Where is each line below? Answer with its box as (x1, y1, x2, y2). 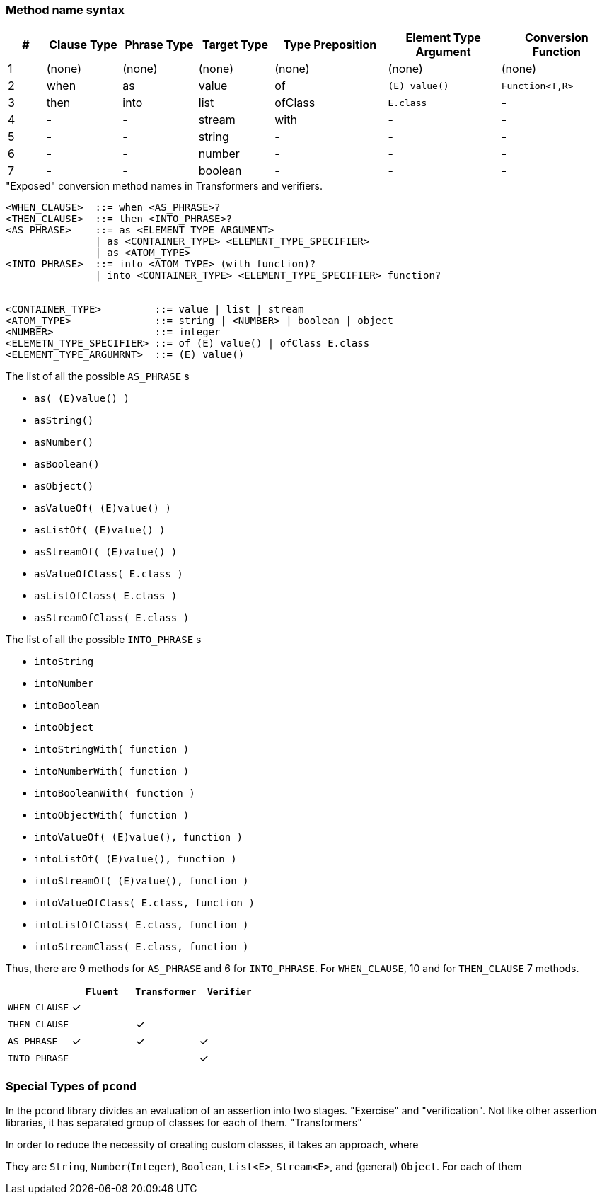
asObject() (34, 480, 94, 492)
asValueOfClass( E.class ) (34, 568, 183, 580)
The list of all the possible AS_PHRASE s (6, 370, 190, 383)
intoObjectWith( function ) (34, 809, 190, 821)
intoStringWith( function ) (34, 744, 190, 756)
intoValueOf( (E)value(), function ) (34, 831, 243, 843)
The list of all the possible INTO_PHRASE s (6, 633, 202, 646)
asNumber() (34, 437, 94, 449)
